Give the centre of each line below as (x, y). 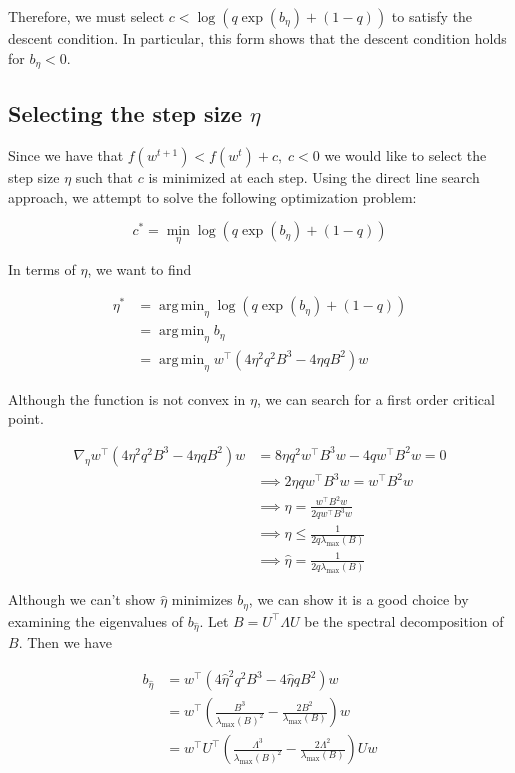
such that (104, 177)
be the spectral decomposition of (404, 620)
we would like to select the (405, 155)
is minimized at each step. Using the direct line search (314, 177)
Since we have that (66, 155)
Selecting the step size (125, 113)
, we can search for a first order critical (375, 398)
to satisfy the (432, 16)
